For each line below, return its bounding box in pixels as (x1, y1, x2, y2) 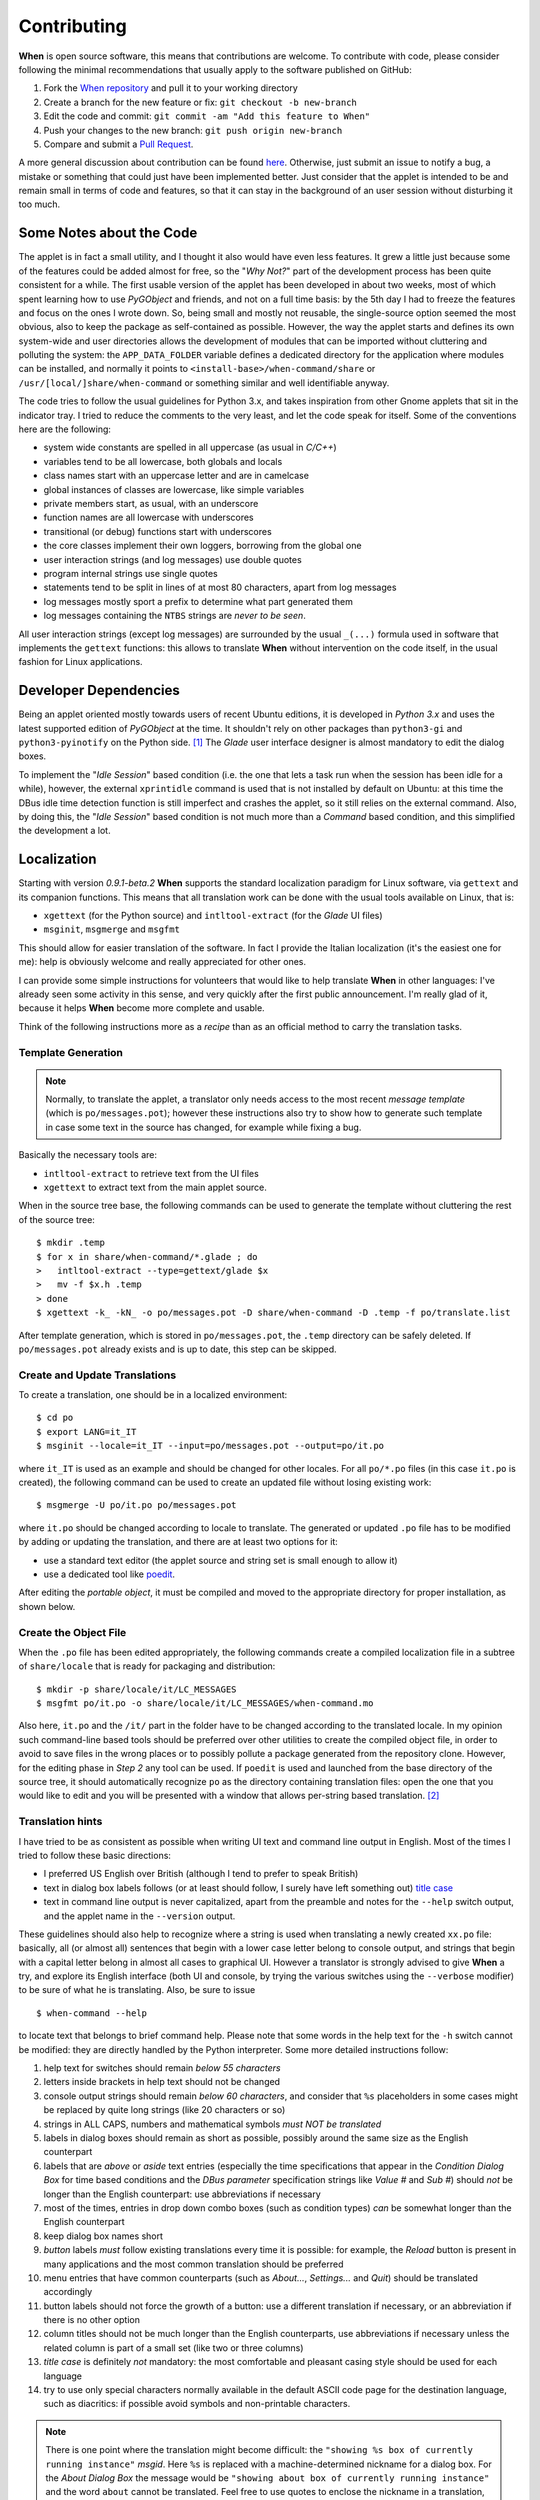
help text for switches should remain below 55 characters (43, 2062, 281, 2074)
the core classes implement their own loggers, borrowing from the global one (43, 540, 362, 552)
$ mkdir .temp (36, 1237, 105, 1249)
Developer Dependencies (18, 682, 180, 699)
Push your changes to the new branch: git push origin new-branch (43, 124, 343, 136)
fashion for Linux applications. (18, 656, 144, 668)
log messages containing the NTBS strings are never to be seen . (43, 610, 307, 622)
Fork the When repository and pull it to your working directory (43, 82, 299, 94)
